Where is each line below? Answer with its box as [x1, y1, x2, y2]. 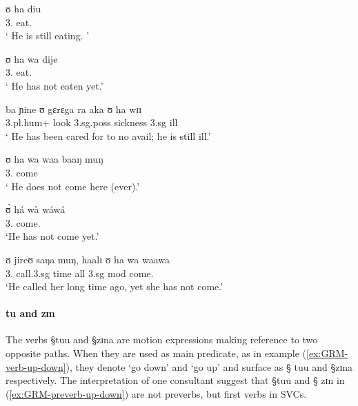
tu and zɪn [6, 306, 55, 321]
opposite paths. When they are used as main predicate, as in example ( [6, 346, 307, 361]
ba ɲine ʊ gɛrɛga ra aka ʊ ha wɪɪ [6, 101, 142, 116]
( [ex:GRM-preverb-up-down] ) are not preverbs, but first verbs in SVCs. [6, 386, 307, 400]
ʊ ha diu [6, 1, 41, 15]
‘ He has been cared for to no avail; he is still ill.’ [6, 128, 211, 143]
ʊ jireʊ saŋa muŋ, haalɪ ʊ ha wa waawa [6, 252, 170, 266]
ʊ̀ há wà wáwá [6, 202, 66, 216]
